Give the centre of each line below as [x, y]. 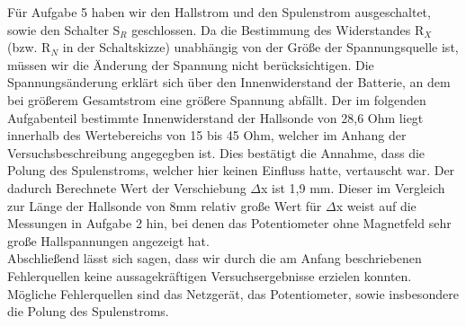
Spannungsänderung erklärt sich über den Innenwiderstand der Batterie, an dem [229, 82]
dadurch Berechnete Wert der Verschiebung [127, 187]
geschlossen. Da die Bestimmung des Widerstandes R [278, 29]
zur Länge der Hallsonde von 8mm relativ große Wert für [165, 205]
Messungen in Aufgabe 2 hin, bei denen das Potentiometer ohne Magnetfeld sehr [229, 223]
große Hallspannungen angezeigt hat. [108, 240]
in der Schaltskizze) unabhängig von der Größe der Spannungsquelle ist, [260, 47]
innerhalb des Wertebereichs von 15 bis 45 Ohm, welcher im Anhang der [207, 135]
